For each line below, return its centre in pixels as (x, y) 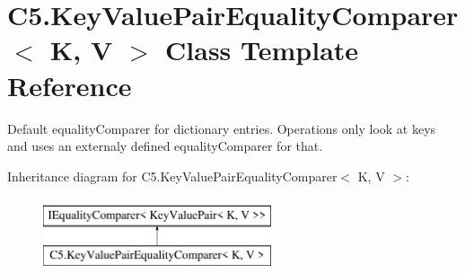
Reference (70, 85)
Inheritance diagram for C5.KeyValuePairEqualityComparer (172, 176)
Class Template (262, 50)
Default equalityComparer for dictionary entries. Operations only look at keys (222, 128)
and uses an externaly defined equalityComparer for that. (165, 146)
